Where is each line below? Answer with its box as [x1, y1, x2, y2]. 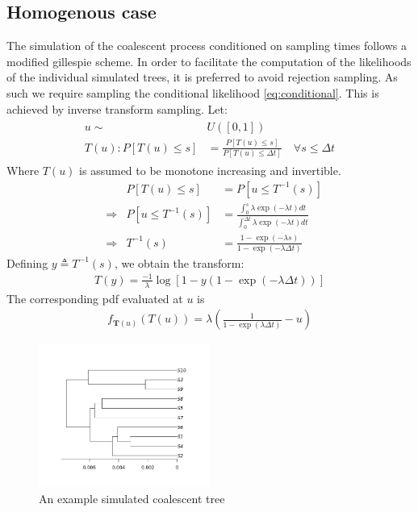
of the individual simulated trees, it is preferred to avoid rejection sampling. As [6, 69, 398, 85]
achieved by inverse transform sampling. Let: [6, 100, 228, 117]
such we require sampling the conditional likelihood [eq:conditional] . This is [6, 84, 379, 101]
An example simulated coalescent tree [39, 489, 225, 506]
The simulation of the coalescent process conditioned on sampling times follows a [6, 37, 407, 54]
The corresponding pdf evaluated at [6, 289, 183, 306]
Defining [6, 254, 48, 271]
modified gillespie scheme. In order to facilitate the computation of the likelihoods [6, 52, 412, 69]
